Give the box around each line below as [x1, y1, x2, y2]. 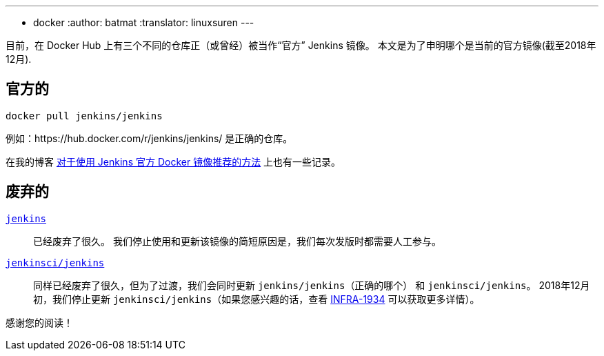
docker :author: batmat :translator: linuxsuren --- [33, 17, 254, 28]
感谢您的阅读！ [6, 316, 73, 328]
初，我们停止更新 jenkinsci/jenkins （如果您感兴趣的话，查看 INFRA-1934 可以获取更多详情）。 [33, 293, 480, 305]
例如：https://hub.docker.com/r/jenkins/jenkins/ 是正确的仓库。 [6, 132, 293, 144]
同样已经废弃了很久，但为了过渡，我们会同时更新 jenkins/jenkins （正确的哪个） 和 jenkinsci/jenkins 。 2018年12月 [33, 279, 590, 291]
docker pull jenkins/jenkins [6, 110, 163, 121]
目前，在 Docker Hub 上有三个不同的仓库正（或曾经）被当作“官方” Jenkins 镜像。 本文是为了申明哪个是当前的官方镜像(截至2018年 [6, 39, 596, 51]
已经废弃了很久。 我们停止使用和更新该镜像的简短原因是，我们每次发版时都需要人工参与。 [33, 235, 441, 247]
